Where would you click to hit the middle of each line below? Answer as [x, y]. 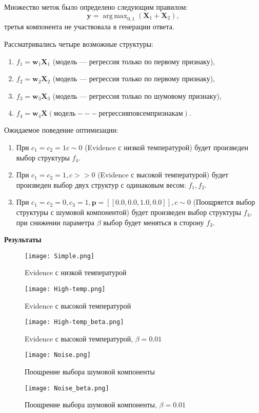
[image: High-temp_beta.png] [74, 322]
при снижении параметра [55, 222]
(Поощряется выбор [224, 202]
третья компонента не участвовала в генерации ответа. [89, 26]
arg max [115, 16]
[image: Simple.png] [60, 256]
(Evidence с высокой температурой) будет [163, 175]
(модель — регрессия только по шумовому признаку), [137, 95]
